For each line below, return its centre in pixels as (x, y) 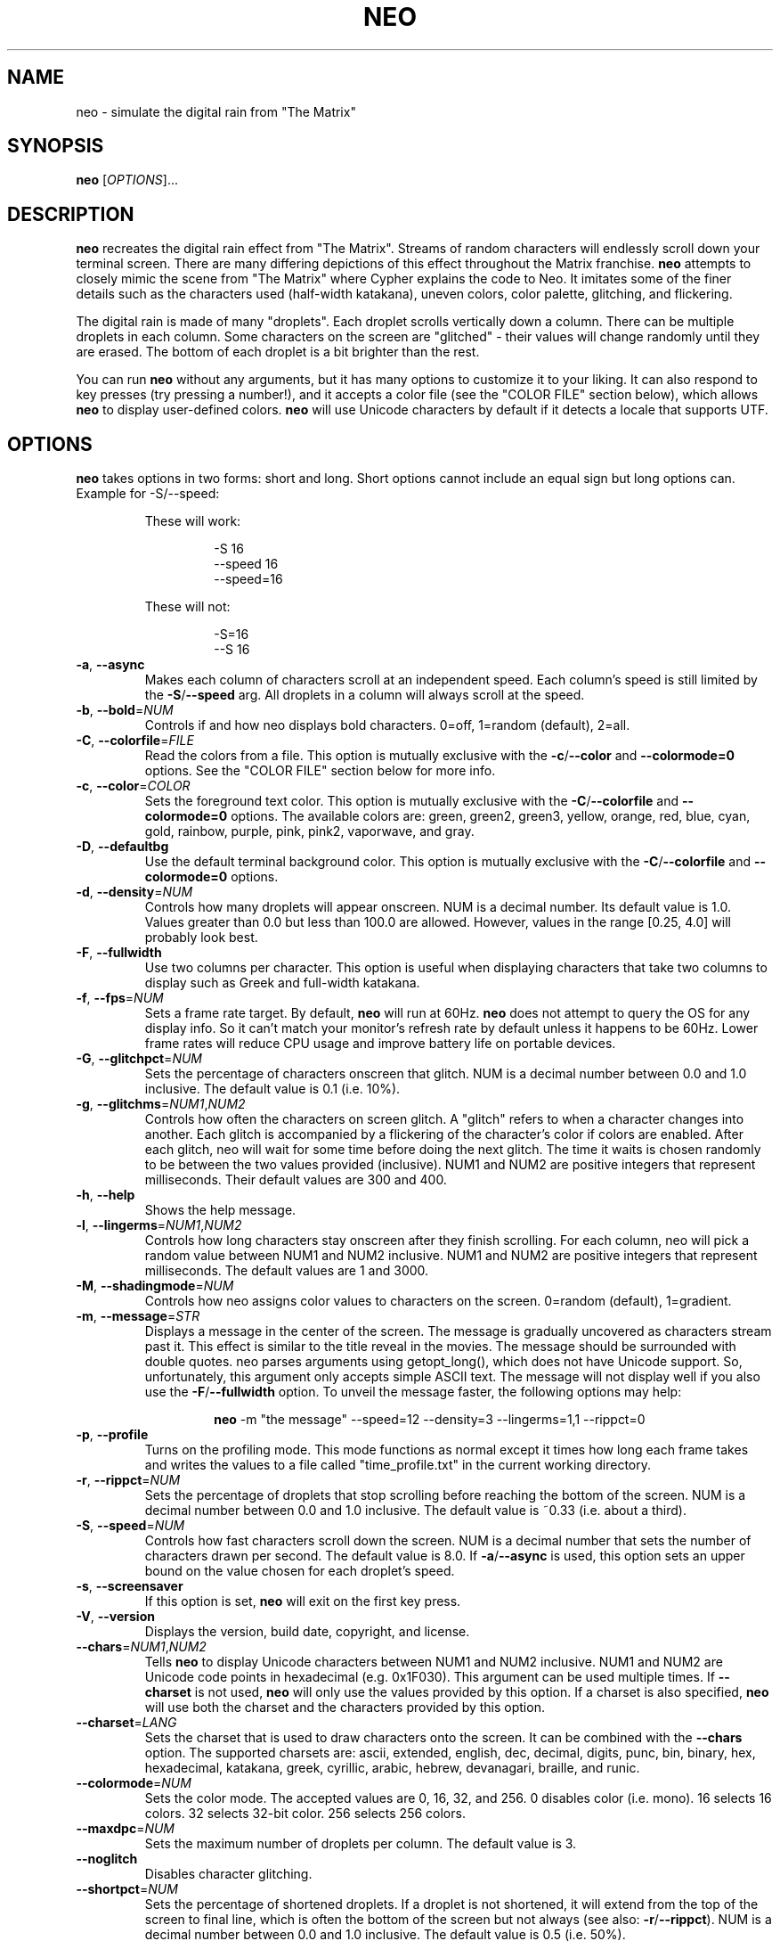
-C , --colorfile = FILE (135, 741)
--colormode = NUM (134, 1783)
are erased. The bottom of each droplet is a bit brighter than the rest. (278, 352)
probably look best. (201, 938)
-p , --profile (112, 1435)
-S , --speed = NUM (130, 1526)
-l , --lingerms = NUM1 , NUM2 (159, 1225)
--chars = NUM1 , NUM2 (141, 1647)
